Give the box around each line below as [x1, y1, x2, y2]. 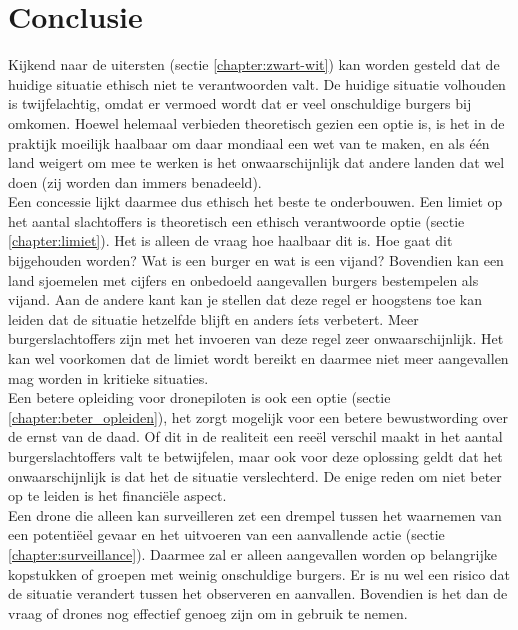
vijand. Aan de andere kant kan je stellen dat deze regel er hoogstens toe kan [8, 289, 482, 310]
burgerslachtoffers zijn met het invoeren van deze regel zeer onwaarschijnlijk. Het [8, 328, 504, 349]
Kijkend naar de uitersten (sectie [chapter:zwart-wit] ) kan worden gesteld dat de [8, 54, 500, 75]
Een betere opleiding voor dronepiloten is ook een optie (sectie [8, 387, 391, 408]
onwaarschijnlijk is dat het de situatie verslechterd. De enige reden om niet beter [8, 465, 502, 486]
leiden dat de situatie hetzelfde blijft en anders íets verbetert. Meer [8, 308, 419, 329]
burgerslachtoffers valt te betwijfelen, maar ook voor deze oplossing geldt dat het [8, 446, 503, 466]
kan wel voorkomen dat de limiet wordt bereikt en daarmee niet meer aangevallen [8, 348, 509, 369]
